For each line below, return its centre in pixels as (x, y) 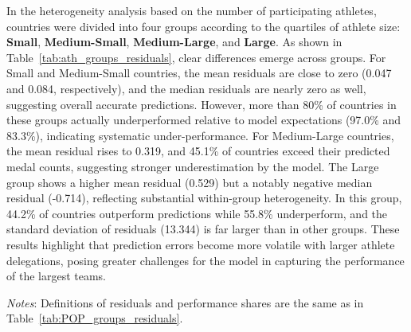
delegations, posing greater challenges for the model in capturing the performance (205, 260)
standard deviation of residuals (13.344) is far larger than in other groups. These (203, 229)
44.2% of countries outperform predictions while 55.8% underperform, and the (197, 213)
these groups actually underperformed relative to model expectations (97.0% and (204, 120)
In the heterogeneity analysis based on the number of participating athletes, (192, 10)
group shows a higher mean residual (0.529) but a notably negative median (190, 182)
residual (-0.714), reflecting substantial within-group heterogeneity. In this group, (204, 198)
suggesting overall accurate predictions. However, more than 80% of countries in (202, 104)
